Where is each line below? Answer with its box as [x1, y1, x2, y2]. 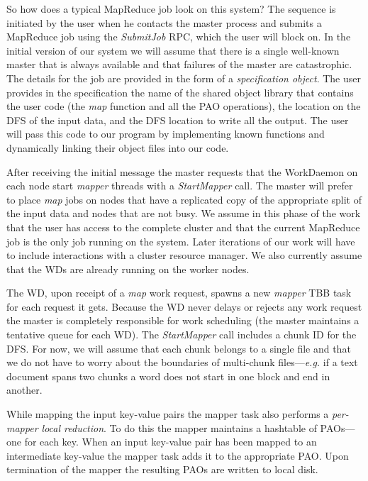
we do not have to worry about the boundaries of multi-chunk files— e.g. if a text [6, 355, 358, 370]
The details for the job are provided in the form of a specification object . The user [6, 70, 361, 85]
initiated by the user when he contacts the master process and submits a [6, 15, 322, 30]
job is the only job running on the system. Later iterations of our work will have [6, 233, 355, 248]
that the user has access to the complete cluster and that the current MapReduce [6, 219, 360, 234]
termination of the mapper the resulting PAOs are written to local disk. [6, 462, 318, 477]
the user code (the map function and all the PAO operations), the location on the [6, 99, 361, 114]
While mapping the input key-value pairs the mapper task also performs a [6, 407, 329, 421]
